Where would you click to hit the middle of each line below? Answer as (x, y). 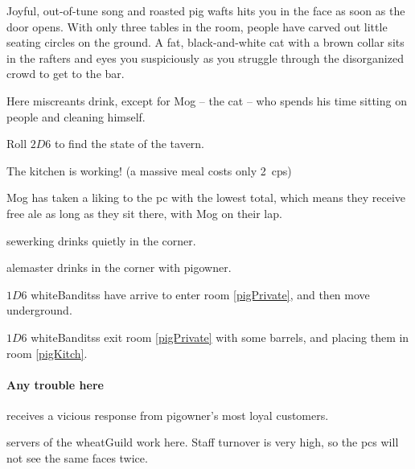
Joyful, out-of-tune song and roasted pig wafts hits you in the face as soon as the (206, 10)
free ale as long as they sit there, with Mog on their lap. (144, 213)
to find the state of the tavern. (130, 144)
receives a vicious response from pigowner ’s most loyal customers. (168, 415)
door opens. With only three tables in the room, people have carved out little (197, 26)
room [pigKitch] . (47, 353)
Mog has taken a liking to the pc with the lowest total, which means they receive (206, 197)
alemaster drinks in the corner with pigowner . (119, 267)
